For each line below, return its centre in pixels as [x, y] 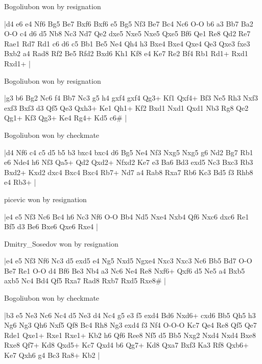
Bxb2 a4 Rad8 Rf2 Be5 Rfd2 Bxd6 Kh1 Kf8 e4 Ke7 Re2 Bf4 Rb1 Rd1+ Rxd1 [126, 53]
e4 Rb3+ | [20, 182]
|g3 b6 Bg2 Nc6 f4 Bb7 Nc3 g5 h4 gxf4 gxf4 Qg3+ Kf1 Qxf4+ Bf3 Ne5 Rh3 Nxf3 [131, 98]
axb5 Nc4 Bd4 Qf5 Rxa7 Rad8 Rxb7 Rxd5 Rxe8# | [85, 281]
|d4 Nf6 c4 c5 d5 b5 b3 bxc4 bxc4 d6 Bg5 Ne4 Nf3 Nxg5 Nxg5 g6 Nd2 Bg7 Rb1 [129, 152]
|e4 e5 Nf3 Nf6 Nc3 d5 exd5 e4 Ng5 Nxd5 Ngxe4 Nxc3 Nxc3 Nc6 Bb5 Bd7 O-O [128, 261]
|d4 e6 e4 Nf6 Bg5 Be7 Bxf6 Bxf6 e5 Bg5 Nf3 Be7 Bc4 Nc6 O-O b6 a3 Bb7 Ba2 [129, 23]
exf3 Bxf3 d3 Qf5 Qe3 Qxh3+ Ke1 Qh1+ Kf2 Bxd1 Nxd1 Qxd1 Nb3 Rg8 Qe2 [126, 107]
